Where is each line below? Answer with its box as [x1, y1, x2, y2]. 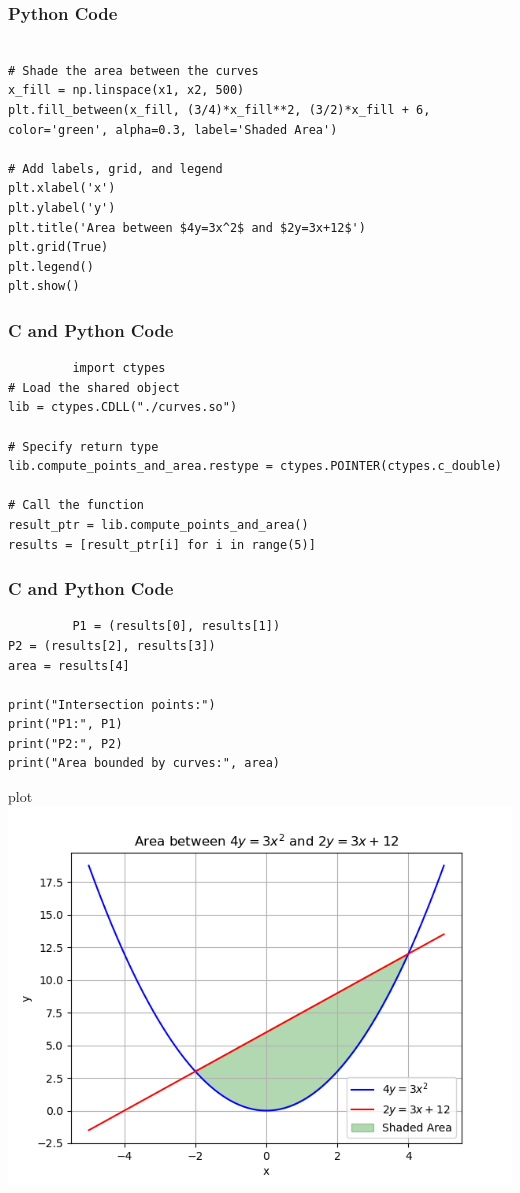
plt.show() [8, 279, 80, 294]
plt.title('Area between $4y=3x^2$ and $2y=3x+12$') [8, 220, 366, 235]
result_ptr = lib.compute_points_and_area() [8, 517, 309, 532]
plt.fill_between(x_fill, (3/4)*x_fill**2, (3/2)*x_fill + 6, [8, 103, 431, 117]
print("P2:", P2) [8, 736, 123, 751]
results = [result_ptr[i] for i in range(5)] [8, 537, 316, 552]
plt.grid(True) [8, 240, 109, 255]
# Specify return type [8, 439, 159, 454]
